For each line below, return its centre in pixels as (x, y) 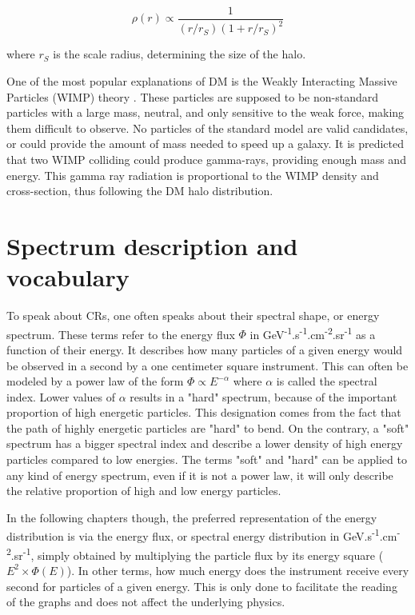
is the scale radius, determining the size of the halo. (180, 54)
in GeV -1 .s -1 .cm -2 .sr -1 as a (313, 333)
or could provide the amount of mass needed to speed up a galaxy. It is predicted (206, 144)
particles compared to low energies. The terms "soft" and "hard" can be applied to (207, 459)
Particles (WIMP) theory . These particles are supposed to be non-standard (192, 96)
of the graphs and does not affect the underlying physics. (146, 602)
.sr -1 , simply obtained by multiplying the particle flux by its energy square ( (197, 553)
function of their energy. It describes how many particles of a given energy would (205, 349)
